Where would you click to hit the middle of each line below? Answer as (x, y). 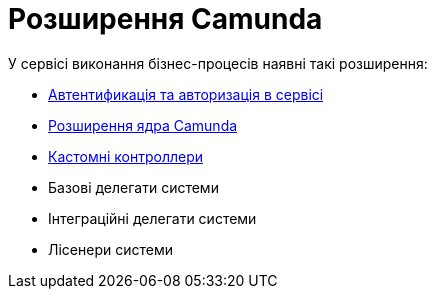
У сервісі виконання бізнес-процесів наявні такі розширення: (218, 63)
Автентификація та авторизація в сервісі (186, 94)
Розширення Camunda (165, 19)
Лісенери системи (110, 249)
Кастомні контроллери (126, 156)
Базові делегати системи (133, 187)
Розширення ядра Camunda (143, 125)
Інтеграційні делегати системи (152, 218)
